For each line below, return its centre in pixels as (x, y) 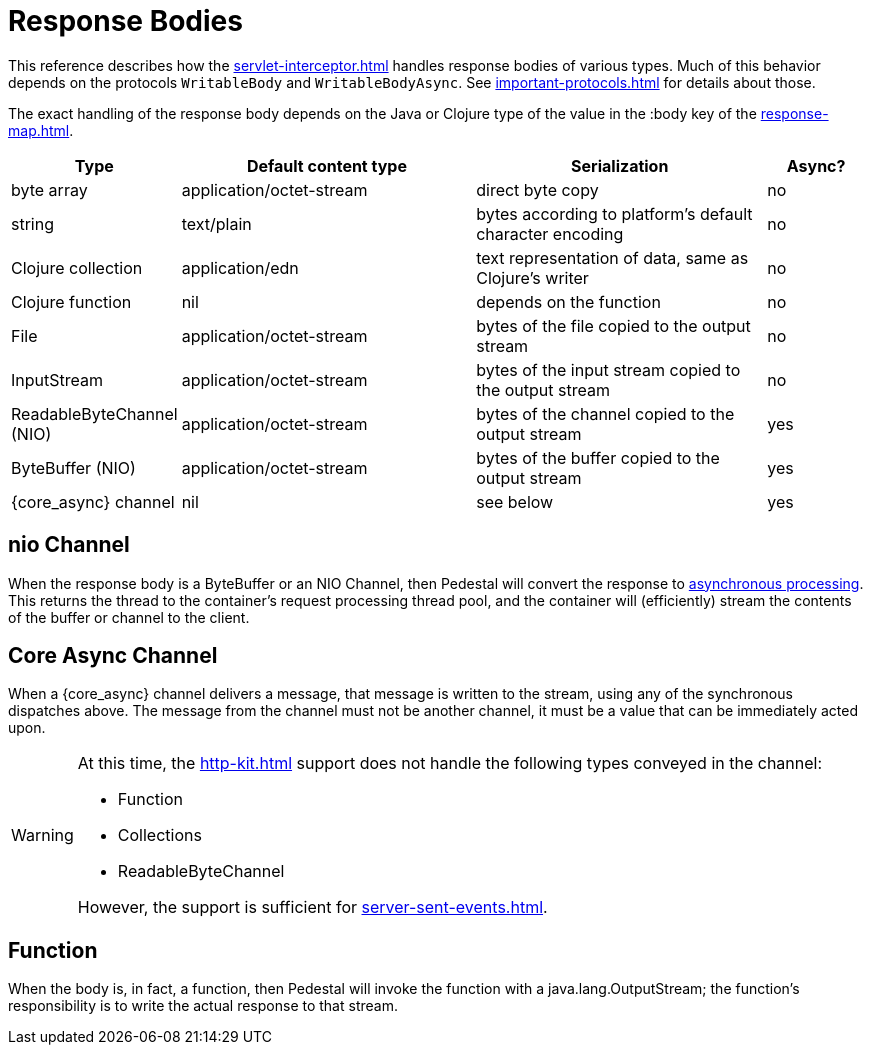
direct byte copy (537, 189)
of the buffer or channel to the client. (129, 617)
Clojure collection (77, 267)
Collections (159, 835)
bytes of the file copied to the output (613, 325)
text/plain (216, 223)
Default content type (326, 165)
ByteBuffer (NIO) (73, 467)
